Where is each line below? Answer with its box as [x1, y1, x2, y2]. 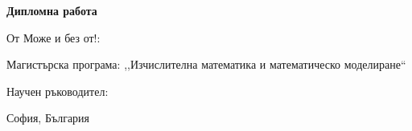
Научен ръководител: [6, 82, 109, 99]
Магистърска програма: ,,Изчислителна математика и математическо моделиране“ [6, 56, 406, 73]
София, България [6, 109, 90, 126]
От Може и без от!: [6, 29, 101, 46]
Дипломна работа [6, 2, 97, 18]
